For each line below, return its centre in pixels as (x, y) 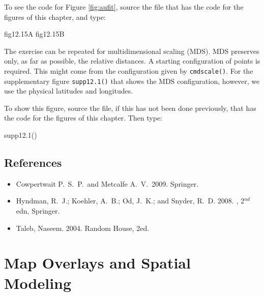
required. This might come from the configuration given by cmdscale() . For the (129, 70)
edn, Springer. (38, 211)
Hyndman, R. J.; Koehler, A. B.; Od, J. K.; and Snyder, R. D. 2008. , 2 (130, 201)
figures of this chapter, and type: (55, 17)
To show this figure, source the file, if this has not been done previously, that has (130, 108)
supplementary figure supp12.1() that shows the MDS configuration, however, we (132, 81)
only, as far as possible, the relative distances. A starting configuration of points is (132, 61)
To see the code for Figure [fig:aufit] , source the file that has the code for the (124, 7)
